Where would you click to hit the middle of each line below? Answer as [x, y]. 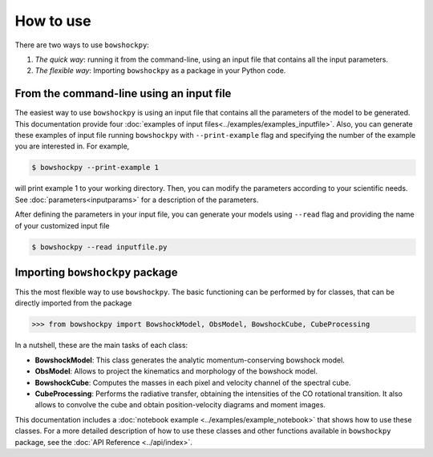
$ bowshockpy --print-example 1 [95, 168]
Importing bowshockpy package [96, 272]
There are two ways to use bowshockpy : [82, 45]
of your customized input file [62, 225]
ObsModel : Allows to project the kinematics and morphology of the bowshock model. [176, 371]
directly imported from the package [73, 303]
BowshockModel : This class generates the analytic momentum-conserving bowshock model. [190, 360]
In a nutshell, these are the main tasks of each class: [101, 346]
